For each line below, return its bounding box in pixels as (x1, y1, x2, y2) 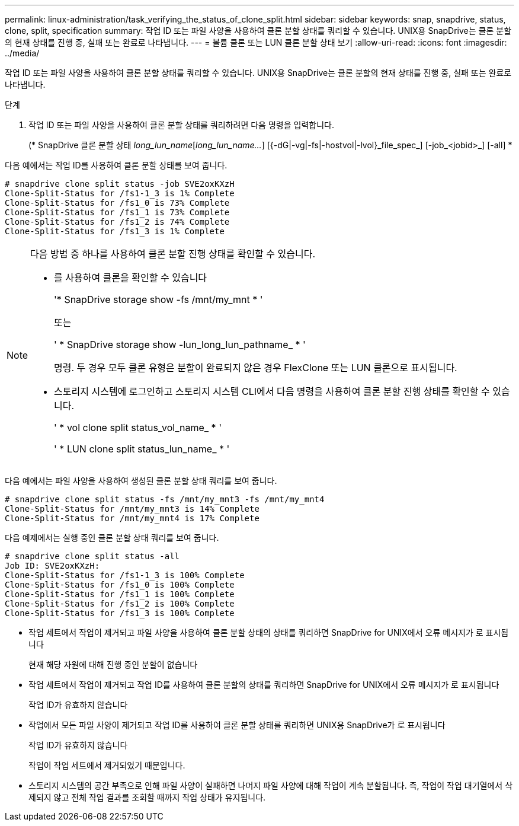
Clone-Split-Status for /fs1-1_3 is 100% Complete (5, 570, 245, 580)
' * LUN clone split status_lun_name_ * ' (54, 443, 230, 455)
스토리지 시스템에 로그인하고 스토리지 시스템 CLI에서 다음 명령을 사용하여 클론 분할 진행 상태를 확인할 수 (54, 385, 490, 397)
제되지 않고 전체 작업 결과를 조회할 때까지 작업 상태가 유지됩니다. (28, 792, 266, 802)
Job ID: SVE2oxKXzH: (5, 561, 100, 570)
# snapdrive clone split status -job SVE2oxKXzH (5, 179, 235, 189)
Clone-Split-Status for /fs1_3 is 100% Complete (5, 608, 235, 618)
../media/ (5, 48, 40, 58)
